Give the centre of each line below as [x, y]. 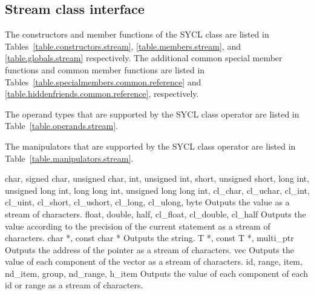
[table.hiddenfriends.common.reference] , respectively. [102, 94]
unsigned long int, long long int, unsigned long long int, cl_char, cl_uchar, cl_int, [157, 190]
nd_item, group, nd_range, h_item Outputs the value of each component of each [157, 273]
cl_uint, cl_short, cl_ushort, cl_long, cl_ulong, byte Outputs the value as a [147, 202]
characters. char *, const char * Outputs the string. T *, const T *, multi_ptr [149, 238]
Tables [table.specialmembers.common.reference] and [103, 81]
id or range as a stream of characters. [74, 285]
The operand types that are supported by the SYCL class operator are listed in [152, 114]
